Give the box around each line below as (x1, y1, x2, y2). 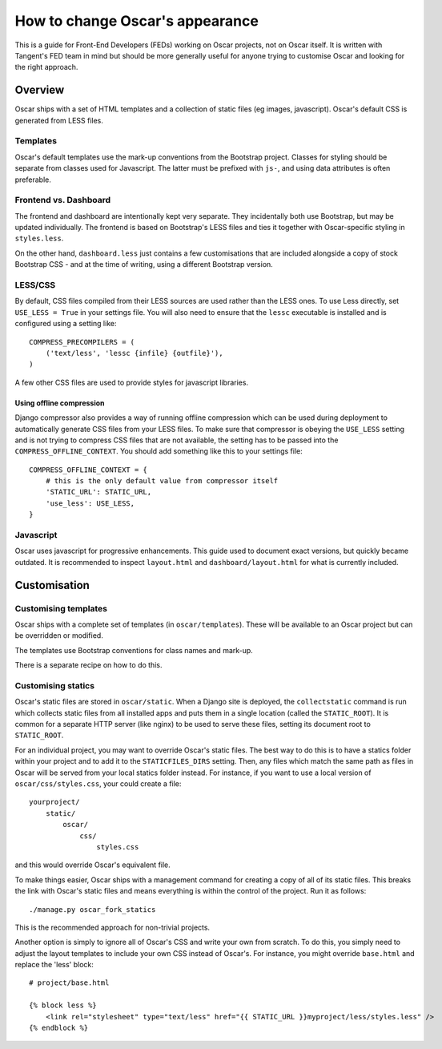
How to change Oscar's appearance (14, 12, 259, 30)
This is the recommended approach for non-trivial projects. (14, 922, 211, 932)
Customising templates (14, 603, 108, 614)
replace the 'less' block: (14, 960, 94, 970)
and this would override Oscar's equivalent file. (14, 860, 171, 869)
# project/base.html (29, 978, 110, 987)
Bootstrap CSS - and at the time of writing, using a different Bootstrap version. (14, 260, 274, 269)
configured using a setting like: (14, 319, 117, 329)
